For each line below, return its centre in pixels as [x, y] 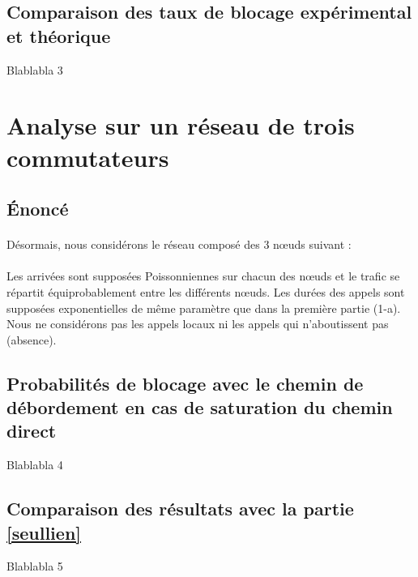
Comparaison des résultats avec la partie [180, 509]
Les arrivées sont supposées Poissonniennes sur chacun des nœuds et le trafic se [203, 276]
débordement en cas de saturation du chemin [200, 407]
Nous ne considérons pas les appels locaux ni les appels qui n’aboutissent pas [198, 324]
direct [32, 431]
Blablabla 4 [35, 465]
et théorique [59, 35]
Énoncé [38, 209]
